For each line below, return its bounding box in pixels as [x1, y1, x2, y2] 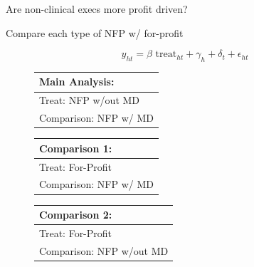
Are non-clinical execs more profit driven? [6, 1, 188, 16]
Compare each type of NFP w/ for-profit [6, 25, 184, 40]
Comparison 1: [39, 140, 112, 155]
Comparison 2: [39, 207, 112, 222]
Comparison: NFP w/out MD [39, 243, 169, 258]
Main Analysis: [39, 74, 115, 89]
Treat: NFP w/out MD [39, 93, 140, 108]
